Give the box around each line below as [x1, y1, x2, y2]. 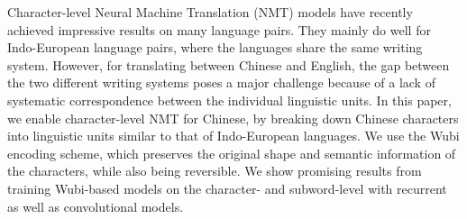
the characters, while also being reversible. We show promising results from [7, 161, 422, 180]
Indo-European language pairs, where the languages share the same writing [7, 38, 423, 57]
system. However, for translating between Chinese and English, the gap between [7, 55, 450, 74]
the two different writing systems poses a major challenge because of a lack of [7, 73, 435, 92]
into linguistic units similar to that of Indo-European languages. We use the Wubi [7, 126, 460, 145]
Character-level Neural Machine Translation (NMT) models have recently [7, 3, 413, 21]
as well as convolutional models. [7, 196, 184, 215]
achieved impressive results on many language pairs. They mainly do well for [7, 20, 431, 39]
